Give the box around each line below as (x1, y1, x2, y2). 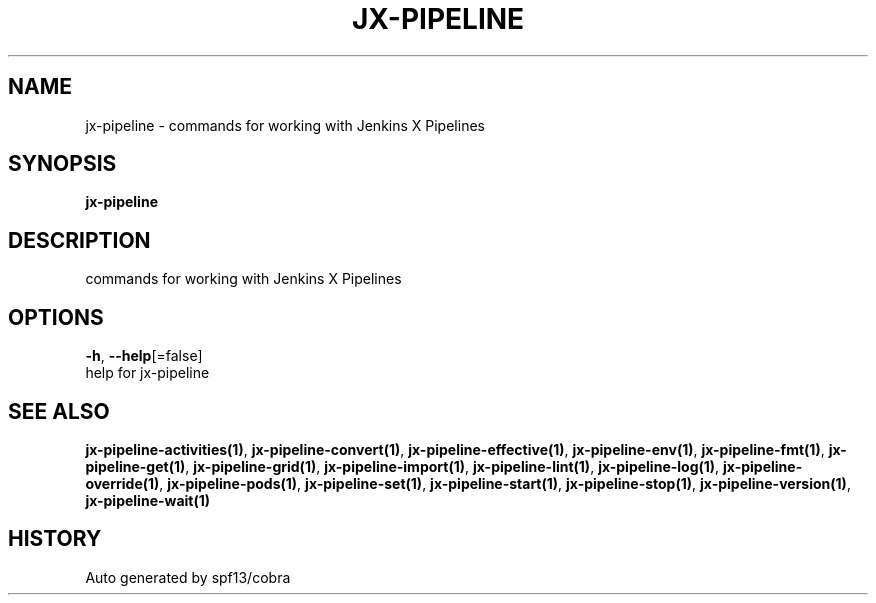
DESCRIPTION (8, 227, 151, 253)
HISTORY (8, 526, 102, 552)
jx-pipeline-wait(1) (85, 491, 211, 509)
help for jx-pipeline (85, 364, 210, 382)
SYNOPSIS (8, 151, 117, 177)
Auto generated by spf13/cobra (85, 568, 291, 586)
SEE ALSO (8, 398, 110, 424)
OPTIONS (8, 304, 104, 330)
